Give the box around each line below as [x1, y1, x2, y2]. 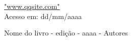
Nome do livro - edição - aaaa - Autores [4, 27, 128, 38]
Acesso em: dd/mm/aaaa [4, 10, 82, 21]
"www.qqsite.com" [4, 1, 60, 11]
